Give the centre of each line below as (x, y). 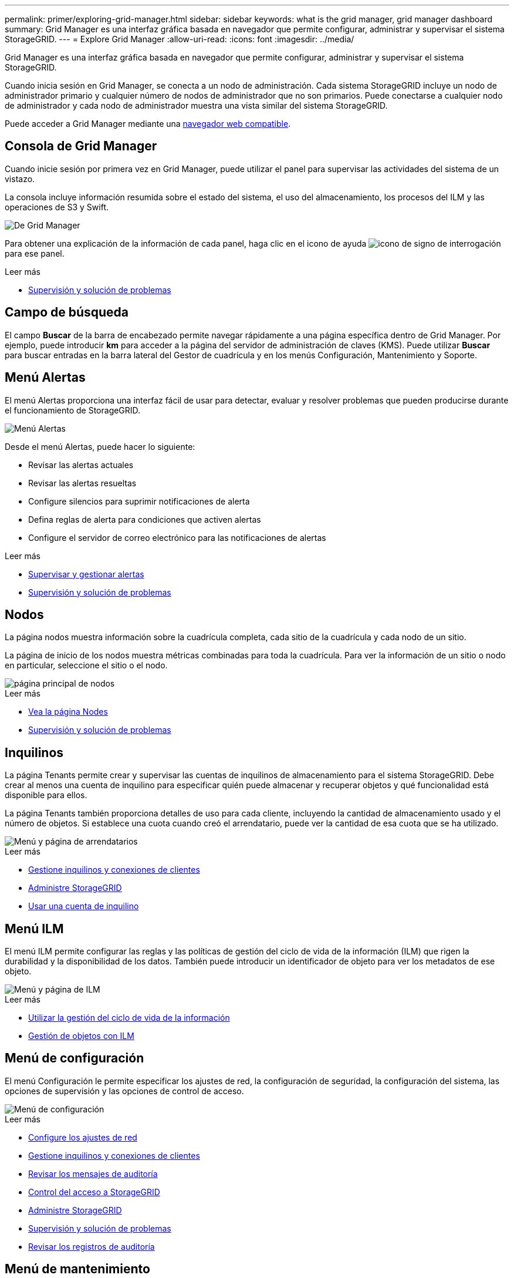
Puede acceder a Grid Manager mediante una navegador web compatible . (148, 124)
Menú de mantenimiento (77, 1269)
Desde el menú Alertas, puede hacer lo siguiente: (100, 446)
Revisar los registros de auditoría (92, 1246)
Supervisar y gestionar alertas (86, 574)
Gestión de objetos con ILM (81, 1036)
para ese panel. (35, 253)
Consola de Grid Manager (81, 146)
